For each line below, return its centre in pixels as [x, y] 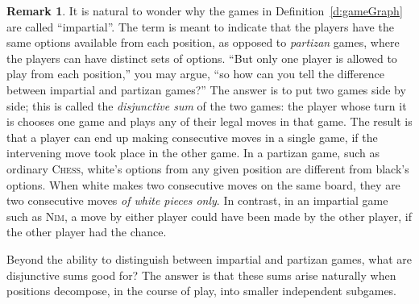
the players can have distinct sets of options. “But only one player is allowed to [202, 58]
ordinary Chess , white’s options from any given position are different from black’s [208, 168]
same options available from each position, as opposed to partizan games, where [203, 42]
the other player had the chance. [87, 232]
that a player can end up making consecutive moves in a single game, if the [192, 137]
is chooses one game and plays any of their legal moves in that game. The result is [209, 121]
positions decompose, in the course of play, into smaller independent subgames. [202, 291]
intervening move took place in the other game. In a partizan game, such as [193, 153]
